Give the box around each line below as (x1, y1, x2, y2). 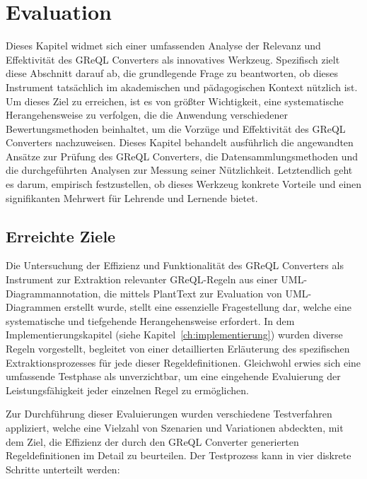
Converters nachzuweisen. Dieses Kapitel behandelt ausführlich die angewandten (6, 135, 354, 150)
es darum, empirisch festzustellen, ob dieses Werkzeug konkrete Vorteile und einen (6, 177, 362, 191)
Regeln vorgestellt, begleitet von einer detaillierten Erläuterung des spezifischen (6, 341, 350, 356)
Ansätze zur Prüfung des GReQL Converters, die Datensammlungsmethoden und (6, 148, 359, 163)
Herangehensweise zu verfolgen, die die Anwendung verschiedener (6, 107, 288, 122)
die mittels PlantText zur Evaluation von (104, 285, 282, 300)
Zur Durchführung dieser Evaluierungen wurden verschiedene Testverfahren (6, 406, 332, 421)
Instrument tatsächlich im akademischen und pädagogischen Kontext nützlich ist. (6, 79, 358, 94)
